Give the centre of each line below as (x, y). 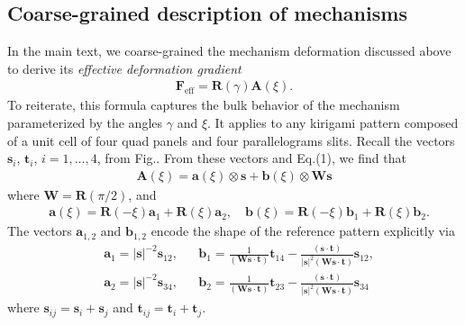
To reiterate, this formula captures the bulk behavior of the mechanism (204, 105)
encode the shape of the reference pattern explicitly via (303, 231)
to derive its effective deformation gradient (124, 68)
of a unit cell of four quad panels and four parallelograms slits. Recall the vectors (231, 140)
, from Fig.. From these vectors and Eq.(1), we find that (251, 158)
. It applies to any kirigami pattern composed (333, 123)
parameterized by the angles (85, 123)
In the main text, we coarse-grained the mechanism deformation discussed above (229, 51)
